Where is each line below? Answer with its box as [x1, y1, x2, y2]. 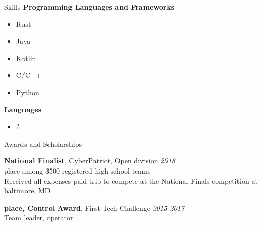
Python [16, 87, 39, 97]
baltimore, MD [4, 185, 51, 196]
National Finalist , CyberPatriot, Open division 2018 [4, 155, 175, 166]
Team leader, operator [4, 212, 74, 223]
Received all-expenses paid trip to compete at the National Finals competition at [4, 175, 258, 186]
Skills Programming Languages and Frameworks [4, 2, 175, 12]
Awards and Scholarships [4, 138, 82, 149]
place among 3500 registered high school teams [4, 165, 151, 176]
